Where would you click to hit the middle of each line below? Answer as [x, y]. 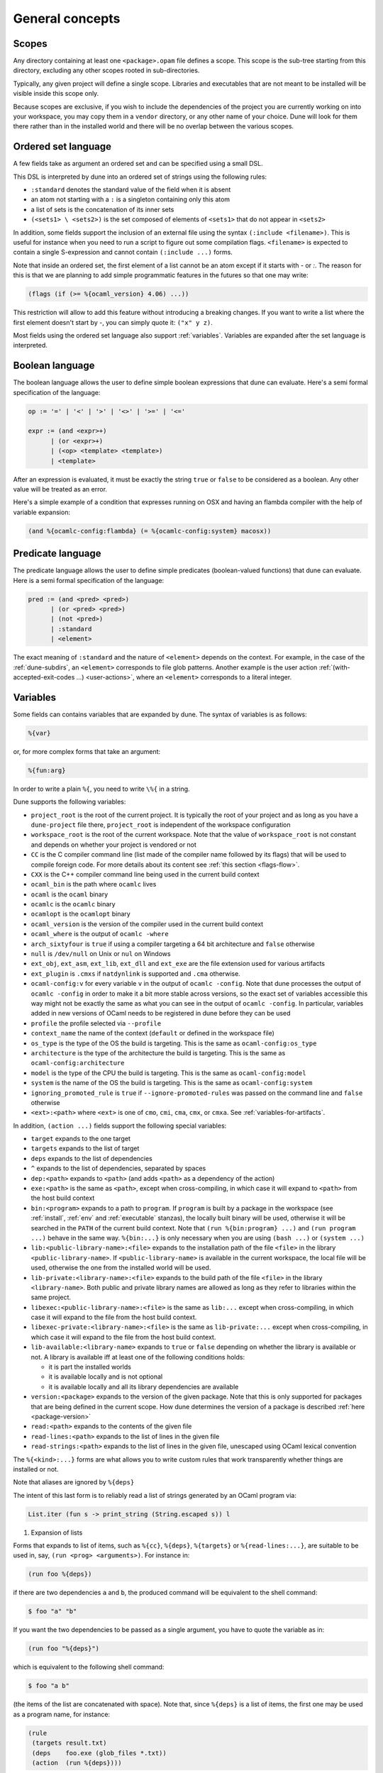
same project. [51, 1297]
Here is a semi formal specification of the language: [89, 580]
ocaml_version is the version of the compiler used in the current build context [147, 924]
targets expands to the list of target [85, 1148]
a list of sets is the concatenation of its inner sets [102, 209]
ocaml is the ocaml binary [70, 894]
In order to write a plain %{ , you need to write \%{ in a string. [102, 789]
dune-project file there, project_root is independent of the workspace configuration [161, 824]
